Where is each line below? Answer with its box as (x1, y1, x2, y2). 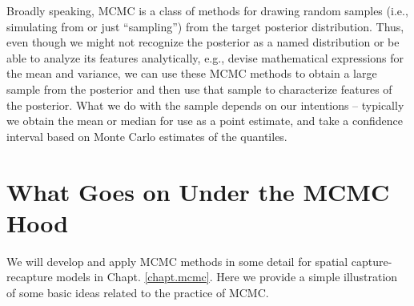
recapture (6, 268, 53, 285)
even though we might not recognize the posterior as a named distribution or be (6, 34, 400, 50)
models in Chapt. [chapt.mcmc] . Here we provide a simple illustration (56, 268, 398, 285)
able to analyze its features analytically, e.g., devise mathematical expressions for (6, 49, 404, 66)
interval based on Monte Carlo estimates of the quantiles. (6, 127, 287, 144)
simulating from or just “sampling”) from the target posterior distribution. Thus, (6, 18, 404, 34)
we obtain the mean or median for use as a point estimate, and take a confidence (6, 112, 403, 129)
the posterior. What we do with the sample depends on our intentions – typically (6, 96, 404, 113)
